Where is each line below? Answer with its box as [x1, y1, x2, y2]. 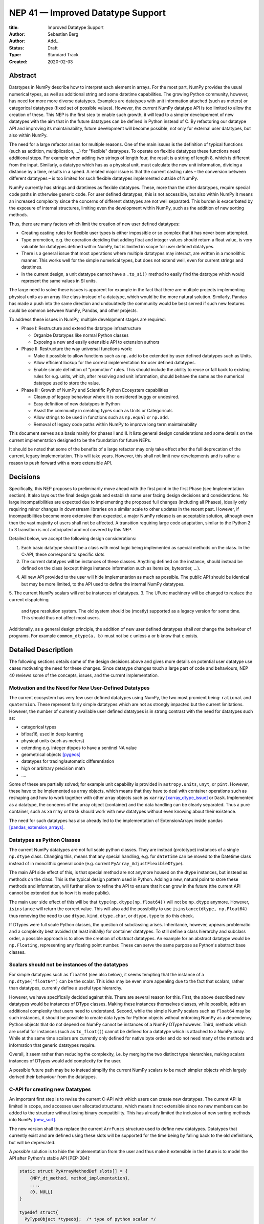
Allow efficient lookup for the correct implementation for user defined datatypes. [33, 360, 196, 366]
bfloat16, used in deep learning [21, 731, 84, 737]
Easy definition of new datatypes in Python [33, 400, 120, 406]
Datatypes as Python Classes [9, 836, 81, 843]
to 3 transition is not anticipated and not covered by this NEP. [9, 526, 132, 532]
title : [9, 24, 19, 30]
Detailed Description [9, 645, 73, 654]
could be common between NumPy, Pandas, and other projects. [9, 307, 138, 313]
